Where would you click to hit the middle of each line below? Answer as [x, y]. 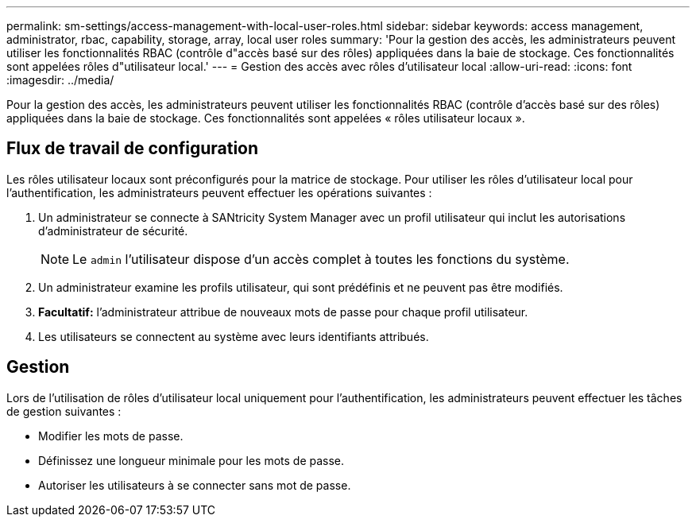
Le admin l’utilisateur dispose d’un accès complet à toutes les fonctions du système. [321, 259]
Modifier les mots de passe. [111, 436]
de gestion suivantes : [64, 411]
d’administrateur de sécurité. [113, 231]
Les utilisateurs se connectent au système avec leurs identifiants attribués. [234, 336]
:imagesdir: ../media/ [60, 80]
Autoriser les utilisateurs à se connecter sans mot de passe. [195, 485]
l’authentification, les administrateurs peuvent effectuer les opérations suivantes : [219, 192]
